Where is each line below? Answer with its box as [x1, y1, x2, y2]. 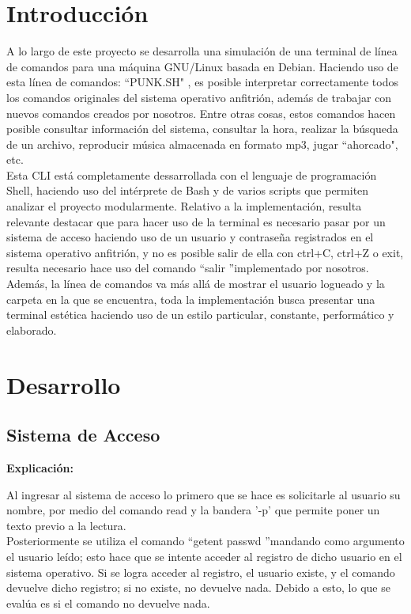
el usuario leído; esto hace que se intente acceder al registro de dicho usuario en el [6, 548, 402, 564]
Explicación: [6, 459, 74, 476]
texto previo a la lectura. [6, 517, 126, 533]
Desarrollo [6, 368, 121, 400]
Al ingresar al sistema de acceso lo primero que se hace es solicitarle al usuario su [6, 486, 401, 502]
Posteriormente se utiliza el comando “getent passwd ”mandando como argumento [6, 533, 405, 549]
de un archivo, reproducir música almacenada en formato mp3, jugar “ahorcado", [6, 135, 398, 152]
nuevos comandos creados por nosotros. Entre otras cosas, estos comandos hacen [6, 104, 396, 121]
